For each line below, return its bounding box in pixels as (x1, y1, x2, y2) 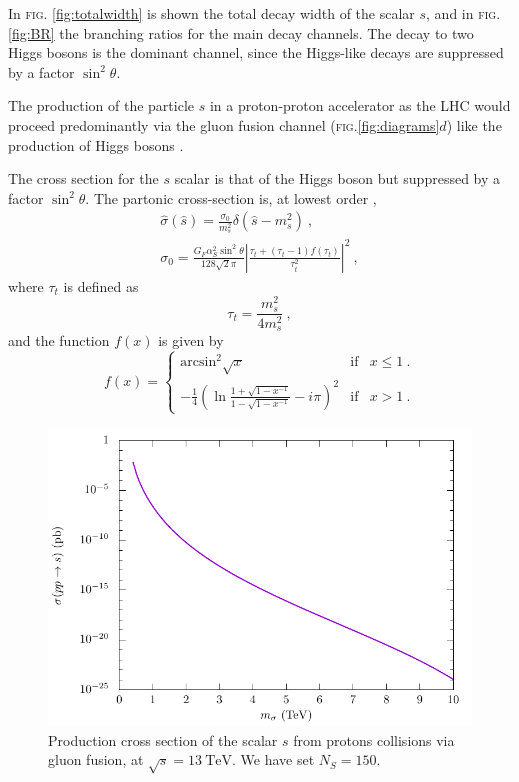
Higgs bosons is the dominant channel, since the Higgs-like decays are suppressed (8, 42, 504, 63)
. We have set (231, 749, 315, 770)
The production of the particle (8, 95, 194, 116)
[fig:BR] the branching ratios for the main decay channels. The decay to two (8, 22, 474, 43)
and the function (8, 329, 110, 350)
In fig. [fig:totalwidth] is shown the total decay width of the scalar (8, 3, 415, 23)
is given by (158, 329, 224, 350)
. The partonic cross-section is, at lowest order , (85, 187, 377, 208)
